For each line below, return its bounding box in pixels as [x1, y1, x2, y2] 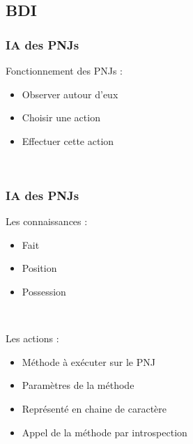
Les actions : [6, 331, 59, 346]
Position [22, 261, 57, 275]
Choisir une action [22, 110, 100, 125]
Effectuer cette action [22, 133, 114, 148]
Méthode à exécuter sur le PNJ [22, 354, 155, 369]
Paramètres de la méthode [22, 378, 134, 392]
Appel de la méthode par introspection [22, 424, 187, 439]
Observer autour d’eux [22, 86, 118, 101]
